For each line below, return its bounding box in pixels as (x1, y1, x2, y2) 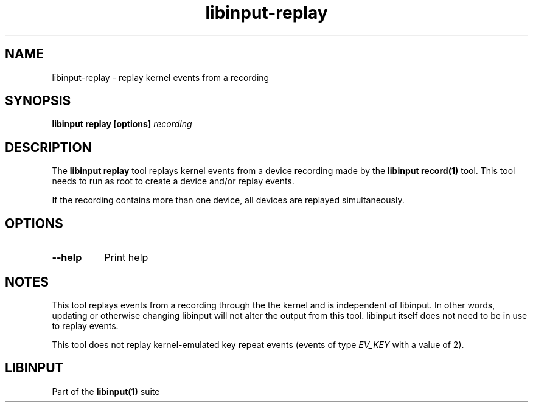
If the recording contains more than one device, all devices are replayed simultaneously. (52, 195, 405, 206)
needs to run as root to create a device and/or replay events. (52, 176, 294, 187)
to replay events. (52, 320, 119, 331)
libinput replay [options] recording (52, 119, 192, 130)
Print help (104, 251, 148, 264)
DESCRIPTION (5, 139, 92, 155)
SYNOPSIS (5, 93, 71, 109)
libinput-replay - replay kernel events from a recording (52, 72, 270, 83)
